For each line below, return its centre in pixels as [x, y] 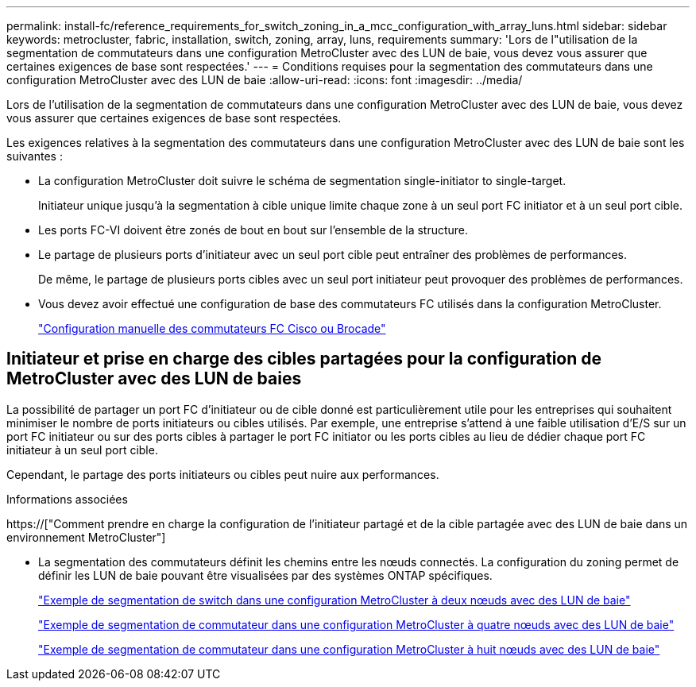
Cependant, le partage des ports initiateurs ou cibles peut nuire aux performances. [223, 474]
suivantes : [35, 156]
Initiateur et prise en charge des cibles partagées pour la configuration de [304, 359]
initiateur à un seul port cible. [82, 450]
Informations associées [67, 499]
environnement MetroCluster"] [86, 537]
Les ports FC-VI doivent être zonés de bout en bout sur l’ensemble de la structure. [253, 230]
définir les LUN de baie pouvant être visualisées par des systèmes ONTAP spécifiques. [265, 575]
